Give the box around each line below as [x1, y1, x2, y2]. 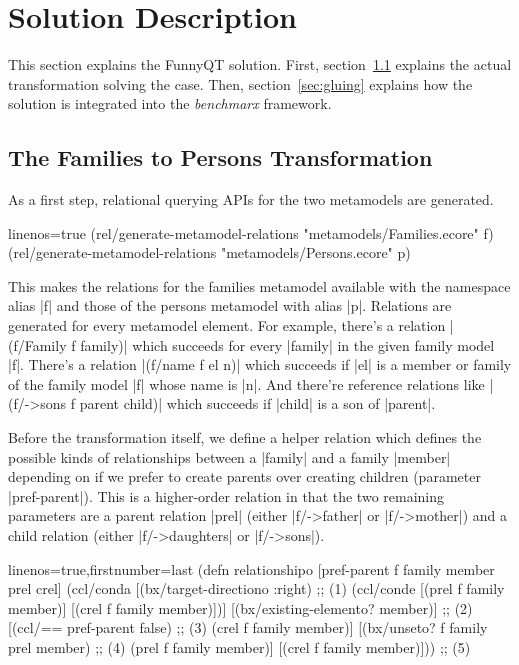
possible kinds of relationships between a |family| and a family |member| [8, 446, 451, 467]
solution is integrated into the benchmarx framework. [8, 93, 332, 114]
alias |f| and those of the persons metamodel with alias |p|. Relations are [8, 295, 452, 316]
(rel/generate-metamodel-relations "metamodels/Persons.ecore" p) [8, 242, 411, 263]
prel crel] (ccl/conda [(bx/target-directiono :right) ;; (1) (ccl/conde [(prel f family [8, 578, 505, 599]
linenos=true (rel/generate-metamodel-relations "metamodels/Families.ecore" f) [8, 222, 494, 243]
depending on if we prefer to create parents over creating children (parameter [8, 466, 481, 487]
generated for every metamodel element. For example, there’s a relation [8, 315, 446, 336]
